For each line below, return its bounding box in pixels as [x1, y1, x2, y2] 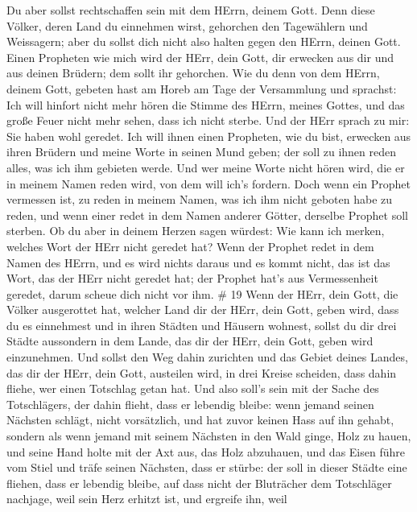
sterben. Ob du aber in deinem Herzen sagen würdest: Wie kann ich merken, [6, 222, 385, 239]
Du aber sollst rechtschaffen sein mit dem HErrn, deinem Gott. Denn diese [6, 2, 375, 18]
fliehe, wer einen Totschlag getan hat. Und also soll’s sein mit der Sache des [6, 380, 379, 397]
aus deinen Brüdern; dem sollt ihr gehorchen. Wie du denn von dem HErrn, [6, 64, 380, 81]
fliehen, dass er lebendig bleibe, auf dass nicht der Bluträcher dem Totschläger [6, 474, 392, 491]
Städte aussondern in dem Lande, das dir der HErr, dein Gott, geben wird [6, 332, 374, 349]
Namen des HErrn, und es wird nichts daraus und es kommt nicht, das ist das [6, 254, 390, 270]
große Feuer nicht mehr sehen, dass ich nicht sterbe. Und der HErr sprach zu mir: [6, 112, 410, 129]
